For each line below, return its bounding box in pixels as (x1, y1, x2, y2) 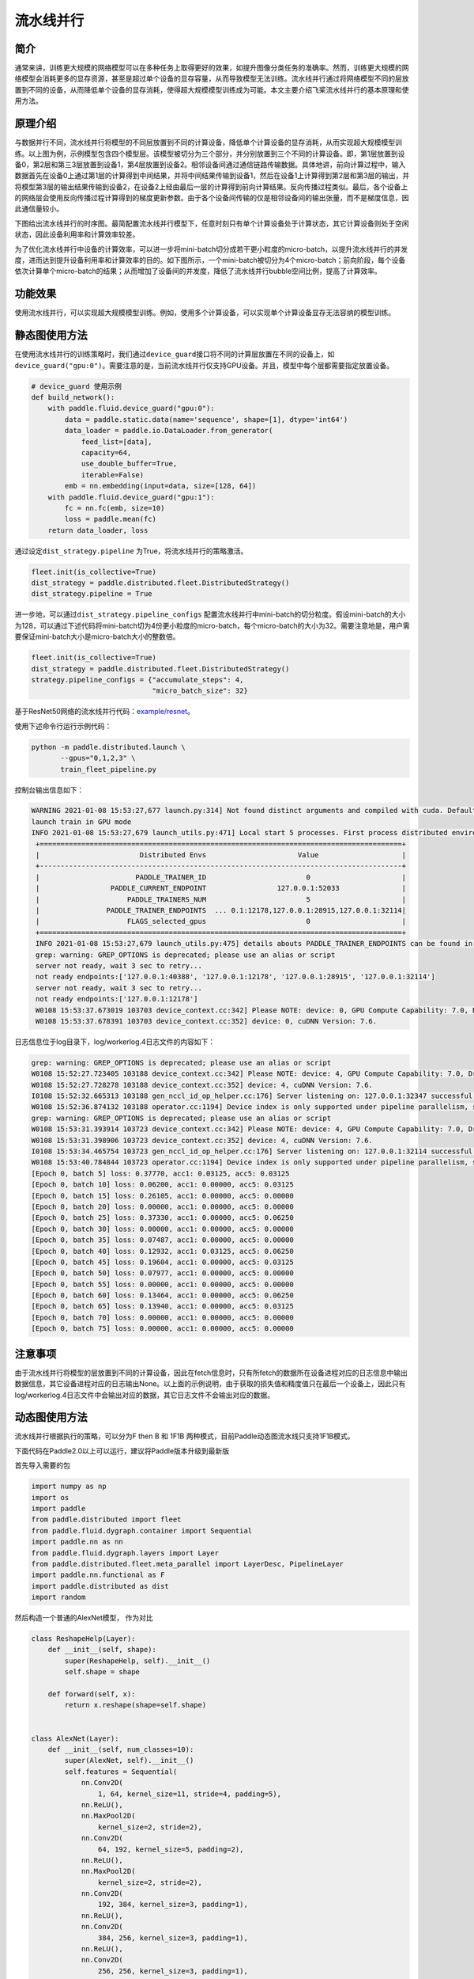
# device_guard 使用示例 (31, 382, 122, 391)
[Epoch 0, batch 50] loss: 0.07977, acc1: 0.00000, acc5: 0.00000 (31, 1269, 294, 1278)
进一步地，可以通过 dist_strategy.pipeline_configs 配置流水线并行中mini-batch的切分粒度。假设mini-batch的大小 (14, 610, 406, 619)
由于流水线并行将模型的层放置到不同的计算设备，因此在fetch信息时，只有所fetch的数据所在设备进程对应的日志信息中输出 (14, 1368, 408, 1377)
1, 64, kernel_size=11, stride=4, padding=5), (97, 1789, 282, 1799)
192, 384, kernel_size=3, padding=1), (97, 1900, 248, 1909)
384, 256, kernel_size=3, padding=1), (97, 1933, 248, 1943)
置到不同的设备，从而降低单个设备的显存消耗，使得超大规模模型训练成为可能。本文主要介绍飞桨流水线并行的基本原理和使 (14, 85, 409, 94)
